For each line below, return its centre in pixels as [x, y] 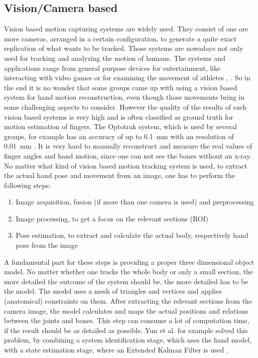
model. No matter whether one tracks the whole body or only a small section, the [129, 271]
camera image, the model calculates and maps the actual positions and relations [126, 310]
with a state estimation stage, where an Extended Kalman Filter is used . [116, 350]
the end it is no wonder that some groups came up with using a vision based [121, 87]
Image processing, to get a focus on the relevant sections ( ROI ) [112, 218]
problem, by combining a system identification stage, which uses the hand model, [128, 340]
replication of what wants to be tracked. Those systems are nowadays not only [124, 48]
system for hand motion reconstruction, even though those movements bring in [124, 97]
